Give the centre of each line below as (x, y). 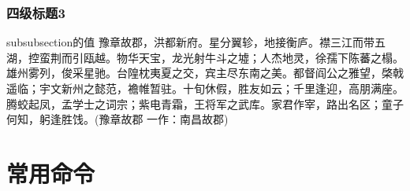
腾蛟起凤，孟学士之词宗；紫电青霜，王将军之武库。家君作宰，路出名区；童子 (205, 103)
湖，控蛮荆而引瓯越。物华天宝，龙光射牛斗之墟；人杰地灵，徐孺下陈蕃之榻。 (205, 57)
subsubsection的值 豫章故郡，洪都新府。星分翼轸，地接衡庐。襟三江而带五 (196, 42)
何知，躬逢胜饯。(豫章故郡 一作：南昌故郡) (117, 119)
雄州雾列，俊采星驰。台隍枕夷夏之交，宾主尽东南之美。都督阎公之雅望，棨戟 (205, 73)
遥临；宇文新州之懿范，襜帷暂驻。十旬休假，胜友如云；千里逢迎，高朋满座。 (205, 88)
